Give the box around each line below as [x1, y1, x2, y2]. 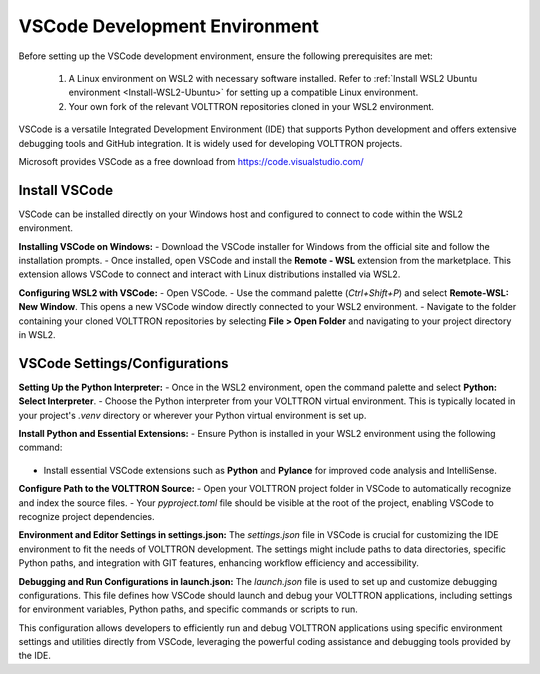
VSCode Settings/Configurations [18, 355, 229, 372]
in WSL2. [18, 328, 56, 340]
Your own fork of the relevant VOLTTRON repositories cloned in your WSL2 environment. [68, 100, 435, 112]
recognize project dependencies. [18, 510, 155, 522]
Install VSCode [18, 181, 114, 199]
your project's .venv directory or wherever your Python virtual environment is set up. [18, 409, 367, 421]
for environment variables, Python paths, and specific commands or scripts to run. [18, 603, 359, 615]
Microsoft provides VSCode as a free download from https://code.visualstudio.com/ [18, 155, 364, 167]
